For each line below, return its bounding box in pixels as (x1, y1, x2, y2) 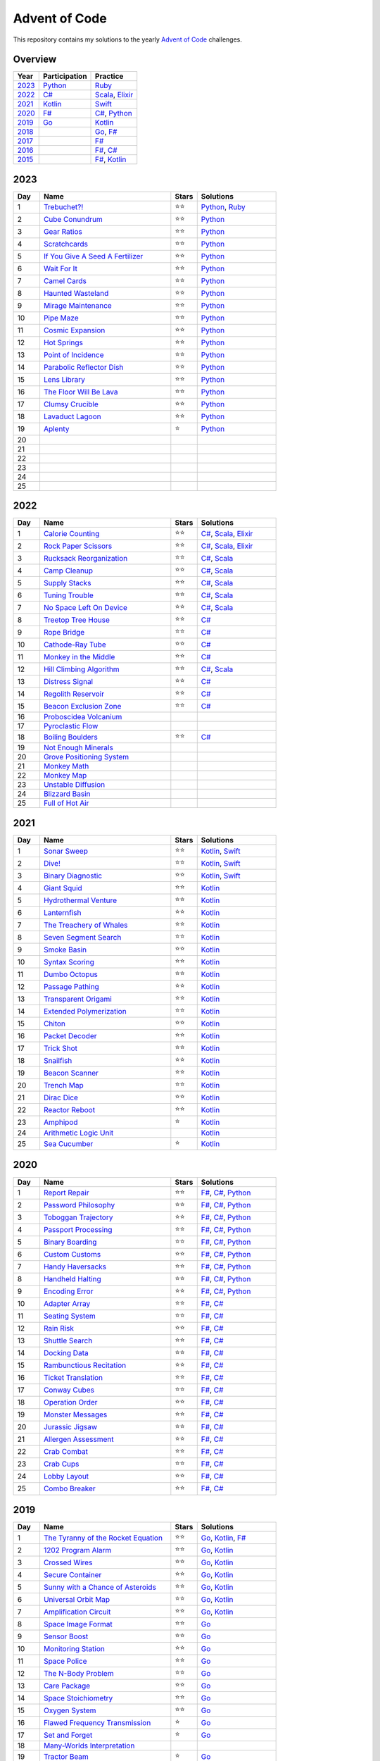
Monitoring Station (43, 1643, 105, 1653)
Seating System (43, 1311, 96, 1321)
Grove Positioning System (43, 752, 129, 762)
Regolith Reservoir (43, 689, 105, 699)
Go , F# (95, 127, 118, 137)
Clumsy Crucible (43, 399, 99, 409)
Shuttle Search (43, 1336, 93, 1345)
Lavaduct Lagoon (43, 412, 101, 422)
